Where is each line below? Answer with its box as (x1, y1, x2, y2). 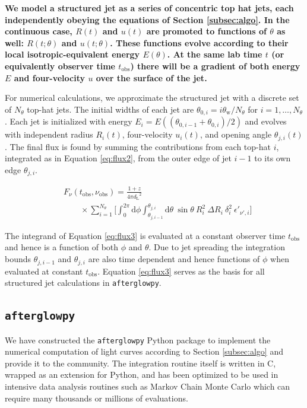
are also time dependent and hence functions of (88, 253, 260, 265)
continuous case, (5, 25, 72, 37)
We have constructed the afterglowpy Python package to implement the (5, 333, 271, 346)
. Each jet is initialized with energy (5, 115, 132, 128)
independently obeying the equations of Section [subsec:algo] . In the (5, 13, 290, 26)
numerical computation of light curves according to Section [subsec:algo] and (5, 345, 283, 358)
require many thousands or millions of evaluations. (5, 391, 188, 404)
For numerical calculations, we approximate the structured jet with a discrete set (5, 91, 299, 104)
